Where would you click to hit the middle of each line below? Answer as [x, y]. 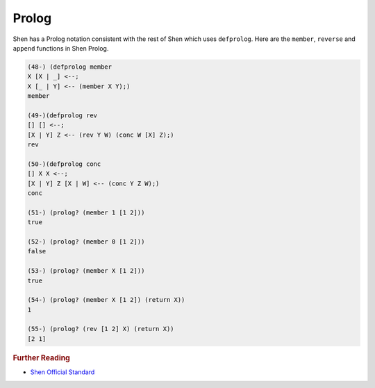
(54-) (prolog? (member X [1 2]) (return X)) [106, 300]
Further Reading [42, 357]
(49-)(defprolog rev [62, 115]
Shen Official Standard [62, 372]
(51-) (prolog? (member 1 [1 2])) [86, 212]
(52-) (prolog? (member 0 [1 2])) [86, 242]
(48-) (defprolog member [70, 67]
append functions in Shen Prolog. [61, 48]
